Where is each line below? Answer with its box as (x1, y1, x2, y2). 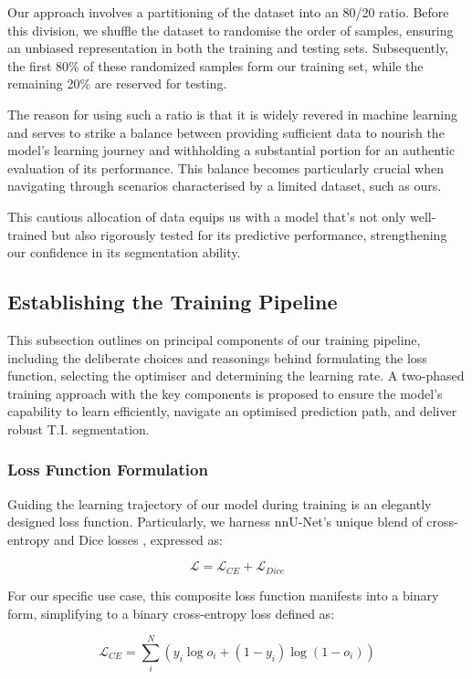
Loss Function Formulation (7, 458, 208, 481)
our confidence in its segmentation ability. (7, 243, 241, 262)
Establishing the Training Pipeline (7, 287, 338, 316)
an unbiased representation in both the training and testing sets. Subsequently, (7, 38, 449, 57)
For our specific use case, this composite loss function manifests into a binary (7, 585, 439, 604)
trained (7, 225, 47, 244)
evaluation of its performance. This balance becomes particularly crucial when (7, 158, 444, 177)
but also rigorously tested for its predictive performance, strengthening (51, 225, 447, 244)
